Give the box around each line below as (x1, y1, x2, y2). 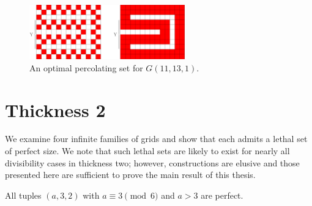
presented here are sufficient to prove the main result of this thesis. (5, 168, 256, 181)
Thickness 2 (5, 97, 106, 122)
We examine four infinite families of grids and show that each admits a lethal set (5, 132, 308, 145)
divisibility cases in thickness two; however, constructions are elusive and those (5, 156, 300, 169)
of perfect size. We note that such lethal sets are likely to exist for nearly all (5, 144, 290, 157)
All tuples (5, 188, 42, 201)
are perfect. (201, 188, 243, 201)
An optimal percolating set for (29, 61, 143, 74)
